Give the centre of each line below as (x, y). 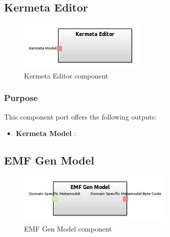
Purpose (21, 98)
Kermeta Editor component (66, 75)
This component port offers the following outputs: (80, 116)
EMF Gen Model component (68, 228)
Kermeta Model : (46, 133)
